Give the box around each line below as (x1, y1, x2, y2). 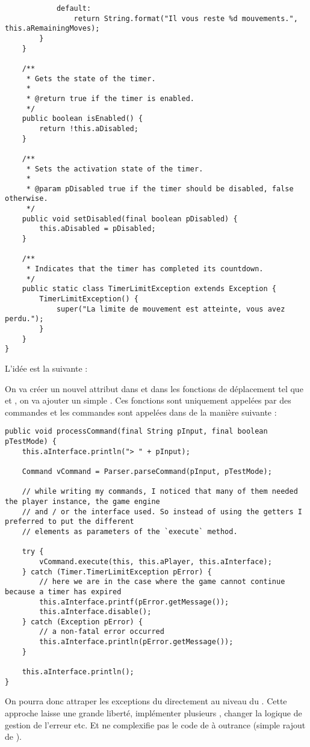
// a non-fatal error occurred (39, 627, 164, 636)
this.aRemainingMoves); (5, 24, 100, 33)
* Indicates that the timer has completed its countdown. (26, 265, 264, 274)
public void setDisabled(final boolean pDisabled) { (22, 214, 238, 223)
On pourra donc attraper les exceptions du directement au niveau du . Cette (5, 695, 287, 707)
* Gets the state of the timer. (26, 74, 156, 83)
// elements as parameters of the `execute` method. (22, 527, 238, 536)
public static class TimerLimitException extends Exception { (22, 284, 277, 294)
